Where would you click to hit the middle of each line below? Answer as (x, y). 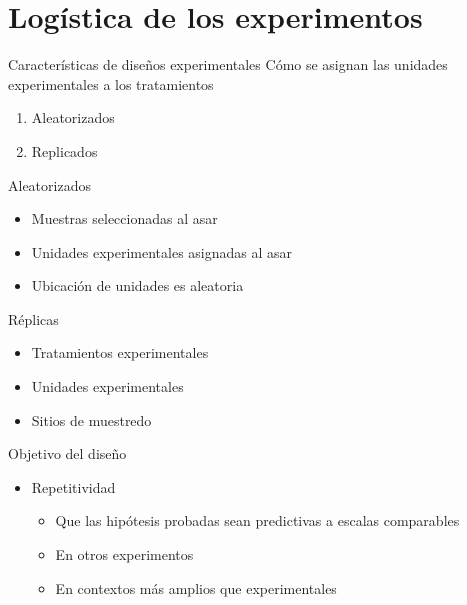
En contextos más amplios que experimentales (196, 587)
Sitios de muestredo (91, 419)
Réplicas (33, 318)
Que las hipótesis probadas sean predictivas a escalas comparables (257, 520)
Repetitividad (73, 486)
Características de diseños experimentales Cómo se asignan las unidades (228, 64)
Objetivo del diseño (67, 453)
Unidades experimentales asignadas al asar (162, 251)
